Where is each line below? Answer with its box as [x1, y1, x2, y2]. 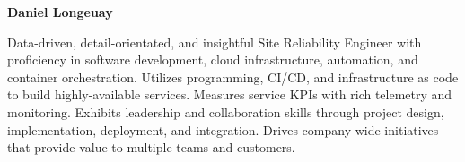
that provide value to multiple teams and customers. [7, 138, 295, 157]
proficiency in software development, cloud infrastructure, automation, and [7, 50, 418, 69]
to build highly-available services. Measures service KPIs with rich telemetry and [7, 85, 452, 104]
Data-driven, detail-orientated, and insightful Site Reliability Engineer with [7, 32, 422, 51]
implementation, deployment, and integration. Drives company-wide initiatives [7, 120, 439, 139]
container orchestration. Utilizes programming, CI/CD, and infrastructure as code [7, 67, 459, 86]
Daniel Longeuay [7, 3, 113, 21]
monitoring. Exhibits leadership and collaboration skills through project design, [7, 102, 444, 121]
